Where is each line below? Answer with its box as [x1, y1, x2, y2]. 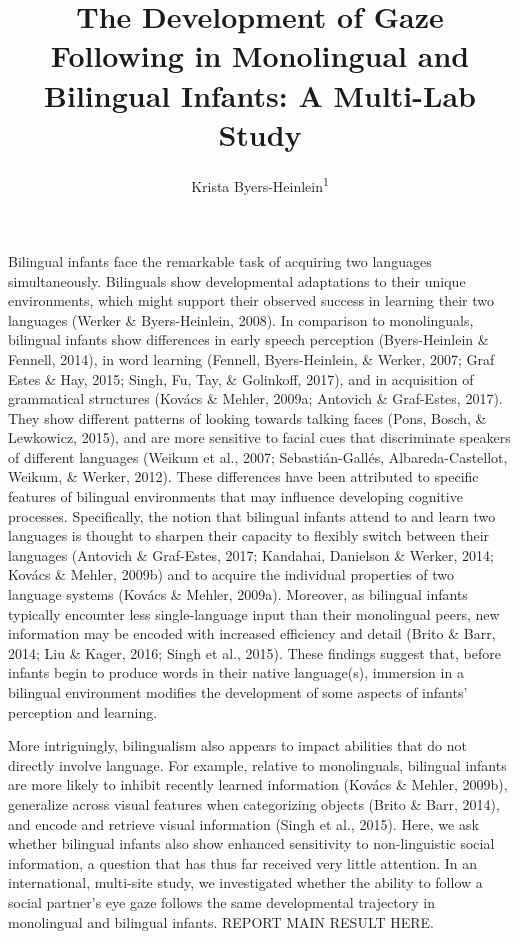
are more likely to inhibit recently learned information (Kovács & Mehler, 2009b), [8, 774, 508, 795]
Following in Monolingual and [50, 35, 470, 76]
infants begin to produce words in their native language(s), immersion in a [8, 662, 464, 683]
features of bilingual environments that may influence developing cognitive [8, 486, 463, 507]
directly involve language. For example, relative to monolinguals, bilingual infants [8, 754, 507, 775]
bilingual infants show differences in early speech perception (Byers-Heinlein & [8, 329, 489, 350]
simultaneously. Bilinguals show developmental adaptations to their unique [8, 270, 466, 291]
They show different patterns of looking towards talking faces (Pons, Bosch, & [8, 407, 487, 428]
